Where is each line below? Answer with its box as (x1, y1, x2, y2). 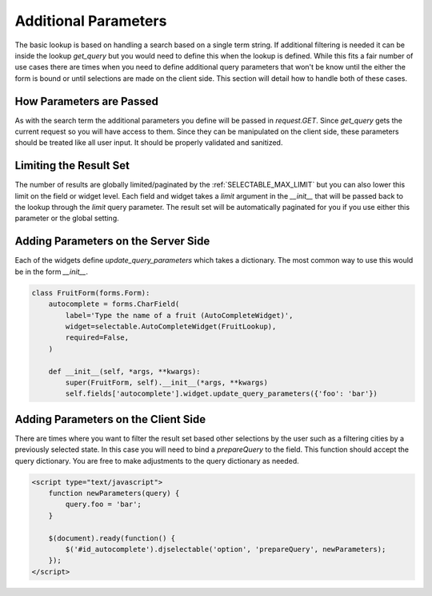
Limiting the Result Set (14, 159, 130, 172)
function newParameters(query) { (48, 489, 180, 497)
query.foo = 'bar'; (65, 500, 142, 509)
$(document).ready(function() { (48, 534, 176, 542)
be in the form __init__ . (14, 267, 88, 276)
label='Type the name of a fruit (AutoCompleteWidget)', (65, 311, 294, 320)
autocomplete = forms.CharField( (48, 300, 180, 308)
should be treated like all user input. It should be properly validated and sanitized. (14, 138, 283, 147)
